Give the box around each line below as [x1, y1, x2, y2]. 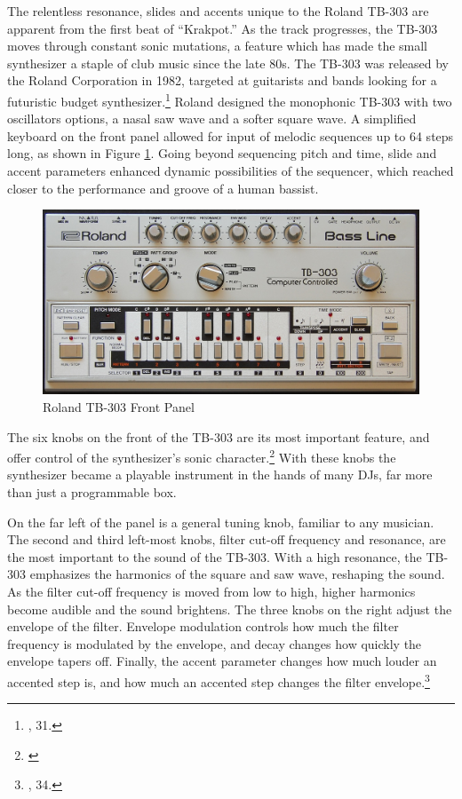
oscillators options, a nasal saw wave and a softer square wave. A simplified [7, 109, 417, 128]
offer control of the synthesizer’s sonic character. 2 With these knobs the [7, 446, 396, 466]
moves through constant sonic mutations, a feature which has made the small [7, 36, 428, 55]
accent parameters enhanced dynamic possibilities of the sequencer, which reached [7, 162, 454, 179]
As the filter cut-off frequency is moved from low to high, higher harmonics [7, 582, 416, 601]
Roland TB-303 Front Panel [43, 398, 195, 416]
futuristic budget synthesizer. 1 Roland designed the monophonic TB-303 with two [7, 89, 452, 110]
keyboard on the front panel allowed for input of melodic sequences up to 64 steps [7, 126, 454, 145]
